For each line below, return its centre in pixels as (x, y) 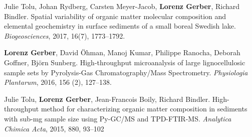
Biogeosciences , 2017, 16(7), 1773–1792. (65, 35)
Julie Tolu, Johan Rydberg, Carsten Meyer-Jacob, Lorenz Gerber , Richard (122, 6)
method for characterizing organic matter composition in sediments (144, 109)
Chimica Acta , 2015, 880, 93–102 (54, 128)
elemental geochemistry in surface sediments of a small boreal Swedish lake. (120, 26)
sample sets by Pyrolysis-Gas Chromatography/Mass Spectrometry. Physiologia (126, 72)
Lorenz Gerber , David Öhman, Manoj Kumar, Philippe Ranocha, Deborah (122, 52)
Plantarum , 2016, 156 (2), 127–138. (58, 82)
